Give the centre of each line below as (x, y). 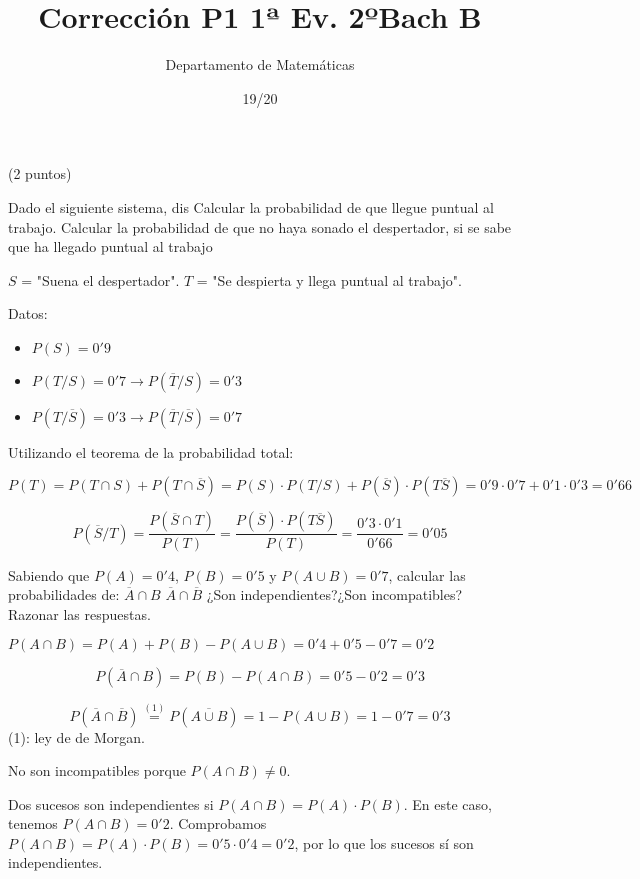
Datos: (28, 313)
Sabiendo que (49, 574)
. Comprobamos (218, 823)
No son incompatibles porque (97, 770)
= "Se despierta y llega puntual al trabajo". (329, 279)
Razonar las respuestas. (79, 613)
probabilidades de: (64, 594)
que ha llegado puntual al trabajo (110, 246)
